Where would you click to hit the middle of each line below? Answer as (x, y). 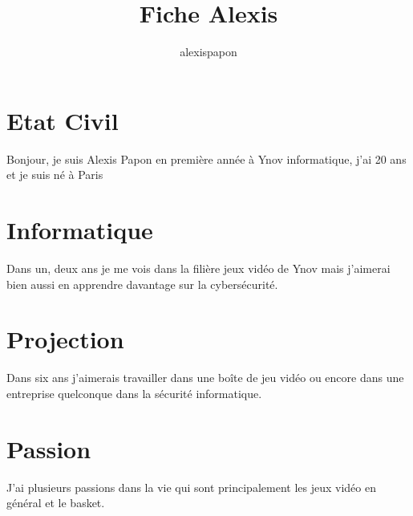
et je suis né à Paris (55, 175)
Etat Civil (63, 120)
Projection (65, 339)
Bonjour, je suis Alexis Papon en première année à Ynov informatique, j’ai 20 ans (206, 158)
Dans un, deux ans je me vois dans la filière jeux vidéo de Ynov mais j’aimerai (198, 268)
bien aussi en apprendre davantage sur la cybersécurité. (142, 284)
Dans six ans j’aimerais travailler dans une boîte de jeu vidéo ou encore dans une (205, 378)
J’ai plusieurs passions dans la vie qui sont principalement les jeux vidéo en (191, 487)
